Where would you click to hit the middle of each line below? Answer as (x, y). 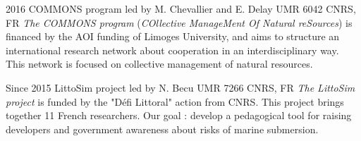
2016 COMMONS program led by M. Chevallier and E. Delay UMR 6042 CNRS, (181, 8)
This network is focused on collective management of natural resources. (159, 64)
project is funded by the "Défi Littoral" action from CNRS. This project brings (175, 101)
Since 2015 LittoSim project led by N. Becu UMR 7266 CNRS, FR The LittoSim (180, 87)
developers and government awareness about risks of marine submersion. (162, 129)
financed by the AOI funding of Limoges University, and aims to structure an (173, 36)
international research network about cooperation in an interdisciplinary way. (172, 50)
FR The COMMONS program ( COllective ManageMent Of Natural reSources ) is (179, 22)
